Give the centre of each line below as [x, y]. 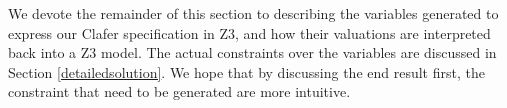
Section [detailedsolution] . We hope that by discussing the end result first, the [246, 71]
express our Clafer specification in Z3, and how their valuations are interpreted [249, 32]
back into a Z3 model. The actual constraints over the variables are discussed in [252, 52]
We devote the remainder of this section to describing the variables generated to [253, 13]
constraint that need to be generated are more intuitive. [179, 91]
